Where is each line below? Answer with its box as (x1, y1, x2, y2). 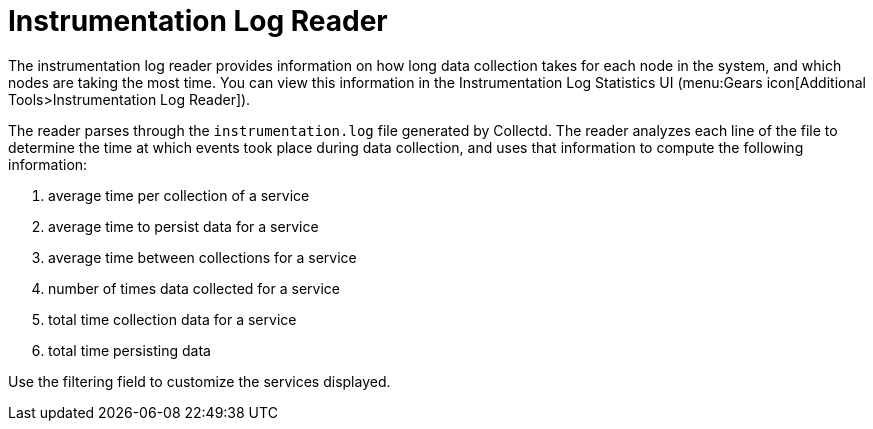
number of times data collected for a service (48, 279, 340, 297)
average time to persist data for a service (48, 217, 319, 235)
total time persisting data (48, 341, 211, 359)
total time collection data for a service (48, 310, 297, 328)
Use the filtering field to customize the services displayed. (8, 372, 391, 390)
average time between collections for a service (48, 248, 357, 266)
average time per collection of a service (48, 186, 310, 204)
